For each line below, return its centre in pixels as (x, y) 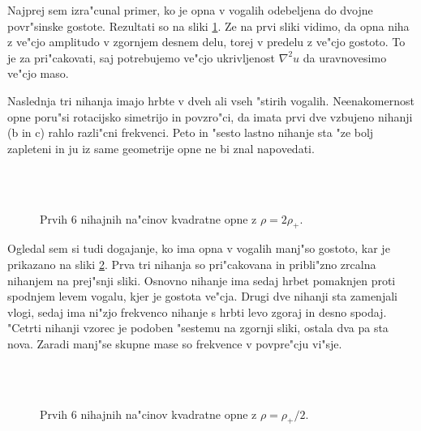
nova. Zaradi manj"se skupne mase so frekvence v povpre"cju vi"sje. (175, 343)
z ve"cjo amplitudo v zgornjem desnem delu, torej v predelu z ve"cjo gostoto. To (206, 42)
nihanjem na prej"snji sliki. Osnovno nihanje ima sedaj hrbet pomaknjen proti (202, 280)
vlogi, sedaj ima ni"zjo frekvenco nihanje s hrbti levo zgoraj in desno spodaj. (197, 312)
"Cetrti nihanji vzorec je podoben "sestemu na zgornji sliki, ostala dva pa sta (198, 328)
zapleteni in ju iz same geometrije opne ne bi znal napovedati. (161, 148)
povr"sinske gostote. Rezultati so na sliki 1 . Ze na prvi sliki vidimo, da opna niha (208, 26)
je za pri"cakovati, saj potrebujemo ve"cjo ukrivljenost (142, 57)
